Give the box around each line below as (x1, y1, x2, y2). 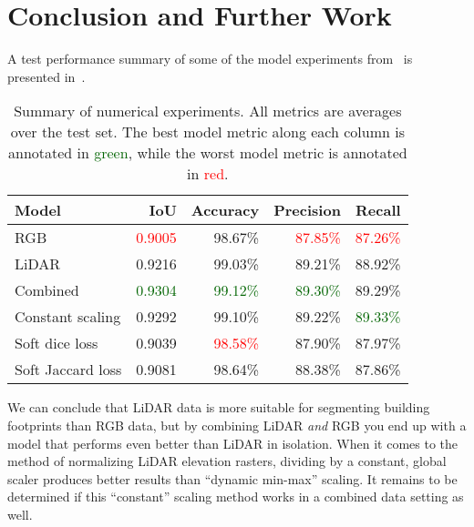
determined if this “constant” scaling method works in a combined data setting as (7, 487, 464, 506)
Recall (355, 199, 401, 221)
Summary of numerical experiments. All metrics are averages (14, 100, 402, 122)
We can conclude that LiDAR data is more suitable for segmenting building (7, 398, 430, 417)
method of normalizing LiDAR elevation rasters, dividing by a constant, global (7, 451, 447, 471)
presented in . (7, 66, 86, 86)
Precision (273, 199, 341, 221)
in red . (187, 163, 229, 185)
